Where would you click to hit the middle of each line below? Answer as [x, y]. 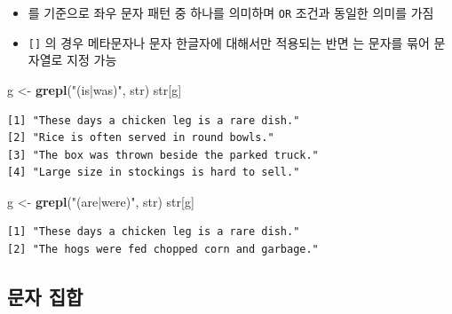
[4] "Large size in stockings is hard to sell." [154, 173]
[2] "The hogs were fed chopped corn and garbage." [163, 250]
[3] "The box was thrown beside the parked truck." [163, 155]
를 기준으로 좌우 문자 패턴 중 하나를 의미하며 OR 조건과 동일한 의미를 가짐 [231, 12]
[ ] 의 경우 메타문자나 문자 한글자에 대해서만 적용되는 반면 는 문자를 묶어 [229, 42]
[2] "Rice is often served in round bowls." [141, 138]
